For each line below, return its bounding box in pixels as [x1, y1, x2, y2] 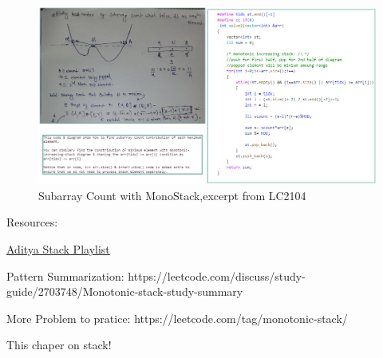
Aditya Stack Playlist [6, 240, 110, 257]
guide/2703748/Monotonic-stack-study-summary [6, 283, 243, 300]
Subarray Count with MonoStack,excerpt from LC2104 [38, 187, 306, 203]
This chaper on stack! [6, 336, 112, 353]
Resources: [6, 214, 58, 230]
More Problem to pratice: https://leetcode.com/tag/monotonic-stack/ [6, 309, 348, 326]
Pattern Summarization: [6, 267, 124, 284]
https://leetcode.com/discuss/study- [128, 267, 306, 284]
